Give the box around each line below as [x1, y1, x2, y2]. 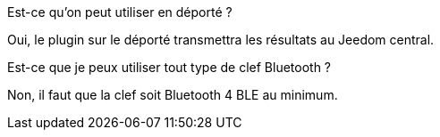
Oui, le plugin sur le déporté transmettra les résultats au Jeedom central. [7, 32, 435, 47]
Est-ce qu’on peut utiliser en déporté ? [7, 4, 233, 20]
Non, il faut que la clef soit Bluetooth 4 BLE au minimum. [7, 87, 338, 102]
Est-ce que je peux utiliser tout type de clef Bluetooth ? [7, 60, 332, 75]
